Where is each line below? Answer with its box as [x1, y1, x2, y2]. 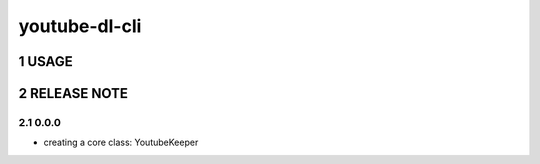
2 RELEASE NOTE [18, 85, 129, 102]
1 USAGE [18, 53, 74, 70]
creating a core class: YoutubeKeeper [43, 136, 199, 149]
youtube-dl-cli [18, 15, 142, 37]
